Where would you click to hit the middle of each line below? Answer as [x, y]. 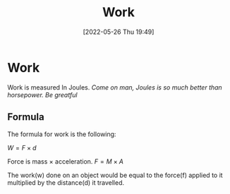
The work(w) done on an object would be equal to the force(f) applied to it [115, 175]
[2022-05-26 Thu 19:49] [119, 32]
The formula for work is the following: [62, 134]
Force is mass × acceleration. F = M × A [65, 161]
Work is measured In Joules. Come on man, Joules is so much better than [115, 87]
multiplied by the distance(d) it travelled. [66, 182]
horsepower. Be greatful [42, 95]
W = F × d [22, 147]
